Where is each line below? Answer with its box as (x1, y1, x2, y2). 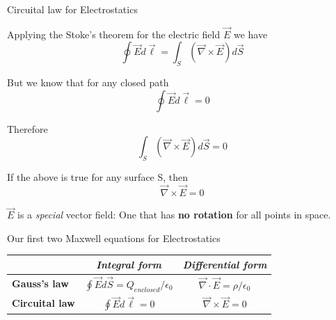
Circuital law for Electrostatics (7, 2, 138, 16)
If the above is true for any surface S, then (7, 170, 189, 184)
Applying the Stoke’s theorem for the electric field (7, 26, 221, 41)
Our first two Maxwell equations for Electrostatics (7, 230, 221, 245)
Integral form (96, 257, 162, 271)
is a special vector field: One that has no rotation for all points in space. (17, 207, 331, 222)
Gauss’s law (12, 276, 69, 291)
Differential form (182, 257, 267, 271)
